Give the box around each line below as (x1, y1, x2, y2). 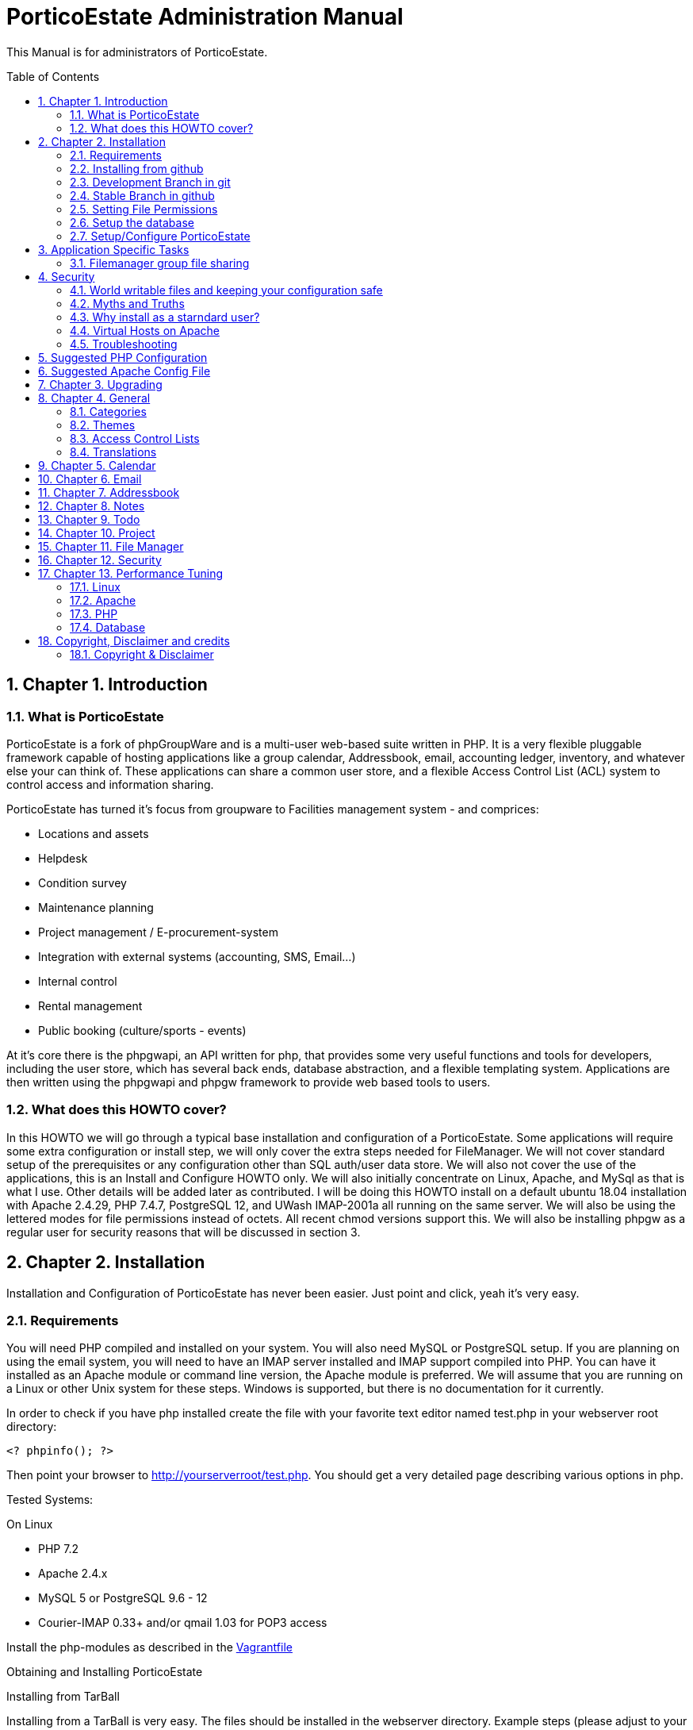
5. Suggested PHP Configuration (38, 350, 208, 364)
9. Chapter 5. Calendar (38, 458, 156, 472)
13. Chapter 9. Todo (38, 512, 140, 526)
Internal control (38, 974, 117, 988)
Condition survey (38, 875, 127, 890)
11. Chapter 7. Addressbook (38, 485, 180, 499)
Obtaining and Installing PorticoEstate (6, 1665, 203, 1679)
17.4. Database (70, 620, 146, 634)
